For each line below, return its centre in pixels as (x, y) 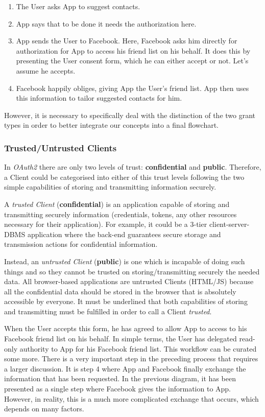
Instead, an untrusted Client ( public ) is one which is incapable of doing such (125, 261)
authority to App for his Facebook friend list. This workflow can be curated (138, 348)
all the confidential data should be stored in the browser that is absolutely (120, 291)
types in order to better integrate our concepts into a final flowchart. (111, 125)
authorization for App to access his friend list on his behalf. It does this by (133, 50)
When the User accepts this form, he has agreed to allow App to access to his (126, 328)
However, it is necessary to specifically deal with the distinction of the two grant (130, 115)
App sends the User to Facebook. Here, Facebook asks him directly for (127, 41)
